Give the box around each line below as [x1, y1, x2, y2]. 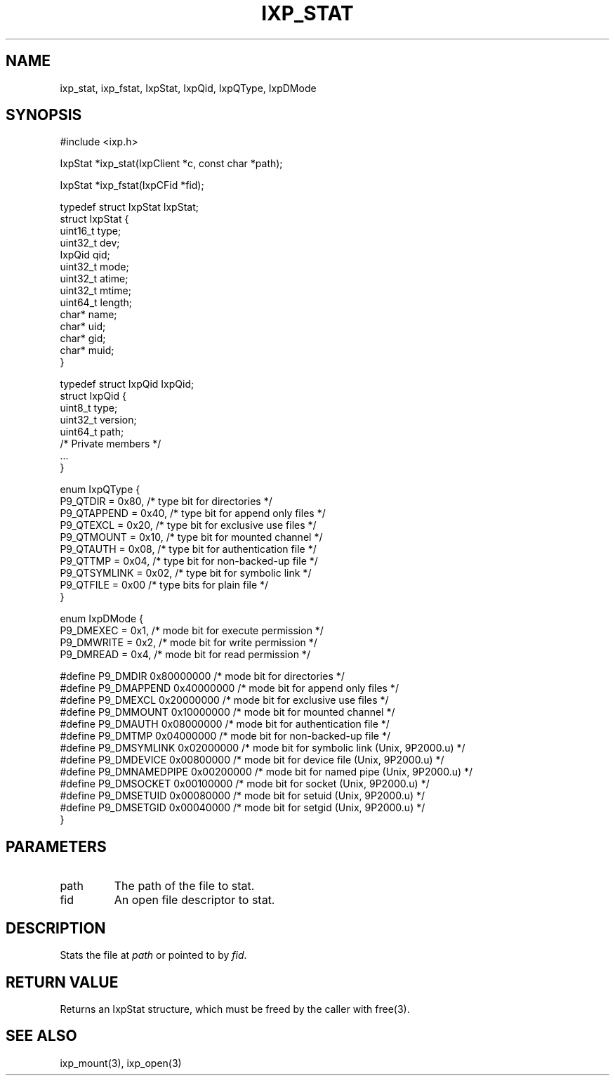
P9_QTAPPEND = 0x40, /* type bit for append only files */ [60, 507, 326, 520]
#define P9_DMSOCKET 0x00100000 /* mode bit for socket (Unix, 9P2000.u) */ [60, 778, 430, 790]
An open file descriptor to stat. [114, 893, 275, 908]
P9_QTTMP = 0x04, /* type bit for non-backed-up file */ [60, 555, 318, 568]
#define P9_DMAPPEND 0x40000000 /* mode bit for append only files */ [60, 682, 399, 695]
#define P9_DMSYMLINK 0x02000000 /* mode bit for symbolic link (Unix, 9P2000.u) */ [60, 742, 465, 754]
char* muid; [60, 344, 114, 357]
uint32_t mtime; [60, 284, 131, 297]
